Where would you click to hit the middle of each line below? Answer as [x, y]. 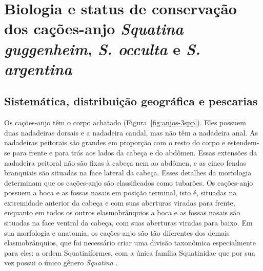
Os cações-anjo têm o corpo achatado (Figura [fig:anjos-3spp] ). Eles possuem [125, 122]
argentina [38, 69]
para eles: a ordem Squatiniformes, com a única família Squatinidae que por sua [130, 252]
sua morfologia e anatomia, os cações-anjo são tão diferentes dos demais [117, 232]
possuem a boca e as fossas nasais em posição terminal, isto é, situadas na [120, 193]
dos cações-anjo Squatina [94, 29]
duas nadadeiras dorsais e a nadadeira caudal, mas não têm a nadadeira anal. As [131, 132]
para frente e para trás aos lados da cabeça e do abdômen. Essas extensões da [135, 152]
